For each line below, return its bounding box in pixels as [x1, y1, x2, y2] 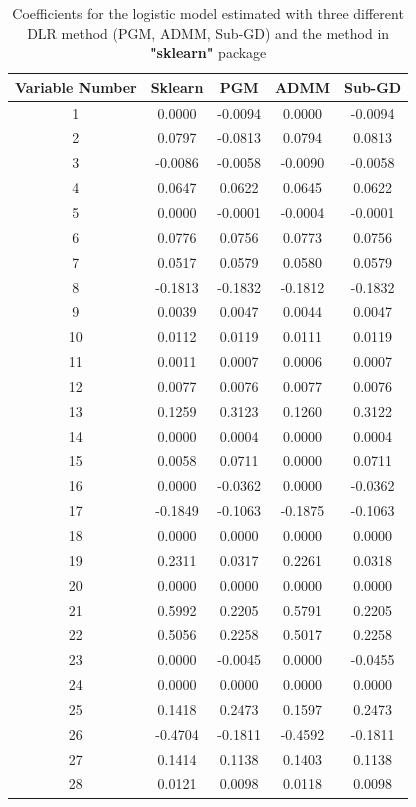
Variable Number [15, 76, 137, 97]
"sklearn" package [149, 42, 267, 63]
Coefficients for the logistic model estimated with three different [12, 3, 404, 23]
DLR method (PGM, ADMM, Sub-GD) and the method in [27, 22, 390, 43]
